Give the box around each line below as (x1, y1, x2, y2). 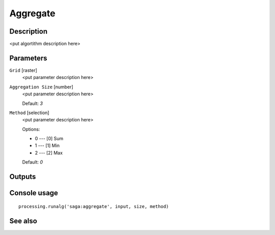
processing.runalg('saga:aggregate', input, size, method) (18, 203, 169, 209)
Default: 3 (22, 100, 43, 107)
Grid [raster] (9, 67, 38, 73)
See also (9, 217, 38, 225)
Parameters (9, 54, 47, 62)
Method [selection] (9, 110, 49, 116)
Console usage (9, 189, 59, 197)
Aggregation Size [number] (9, 84, 73, 90)
